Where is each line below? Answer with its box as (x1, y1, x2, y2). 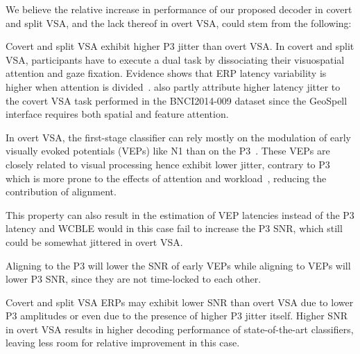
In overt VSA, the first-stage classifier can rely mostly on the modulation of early (6, 130, 351, 144)
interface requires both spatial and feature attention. (6, 107, 229, 121)
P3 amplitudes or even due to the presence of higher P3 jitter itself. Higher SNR (6, 308, 348, 323)
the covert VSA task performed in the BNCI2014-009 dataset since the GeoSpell (6, 93, 348, 107)
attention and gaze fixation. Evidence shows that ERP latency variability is (6, 66, 327, 80)
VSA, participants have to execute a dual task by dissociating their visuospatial (6, 52, 345, 67)
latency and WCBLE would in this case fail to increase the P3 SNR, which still (6, 221, 343, 236)
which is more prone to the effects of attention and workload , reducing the (6, 170, 327, 185)
